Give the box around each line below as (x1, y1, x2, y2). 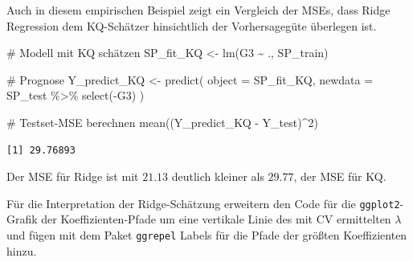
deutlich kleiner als (171, 168, 264, 185)
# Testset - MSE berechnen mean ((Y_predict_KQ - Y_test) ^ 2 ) (6, 113, 318, 130)
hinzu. (6, 242, 37, 259)
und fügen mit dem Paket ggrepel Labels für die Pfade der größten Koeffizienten (6, 227, 407, 243)
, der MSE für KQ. (293, 168, 386, 185)
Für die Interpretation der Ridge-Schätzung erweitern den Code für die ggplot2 (6, 194, 400, 211)
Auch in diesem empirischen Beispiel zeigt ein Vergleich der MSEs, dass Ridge (6, 2, 391, 18)
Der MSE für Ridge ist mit (6, 168, 139, 185)
